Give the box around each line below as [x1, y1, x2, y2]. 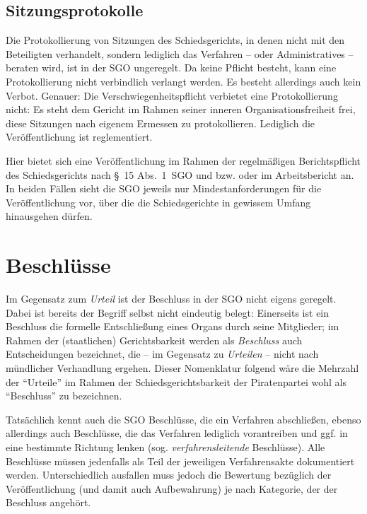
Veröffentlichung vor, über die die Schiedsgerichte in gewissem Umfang [6, 194, 311, 209]
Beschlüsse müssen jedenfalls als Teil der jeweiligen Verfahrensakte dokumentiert [6, 453, 355, 468]
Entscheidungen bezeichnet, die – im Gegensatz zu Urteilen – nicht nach [6, 346, 319, 361]
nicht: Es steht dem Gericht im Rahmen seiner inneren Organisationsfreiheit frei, [6, 102, 356, 117]
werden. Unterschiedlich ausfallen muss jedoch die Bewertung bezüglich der [6, 467, 332, 482]
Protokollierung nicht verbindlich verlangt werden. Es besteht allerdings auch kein [6, 74, 361, 88]
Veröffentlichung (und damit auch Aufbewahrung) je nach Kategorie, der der [6, 481, 338, 496]
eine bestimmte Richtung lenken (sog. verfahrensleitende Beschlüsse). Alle [6, 439, 325, 454]
